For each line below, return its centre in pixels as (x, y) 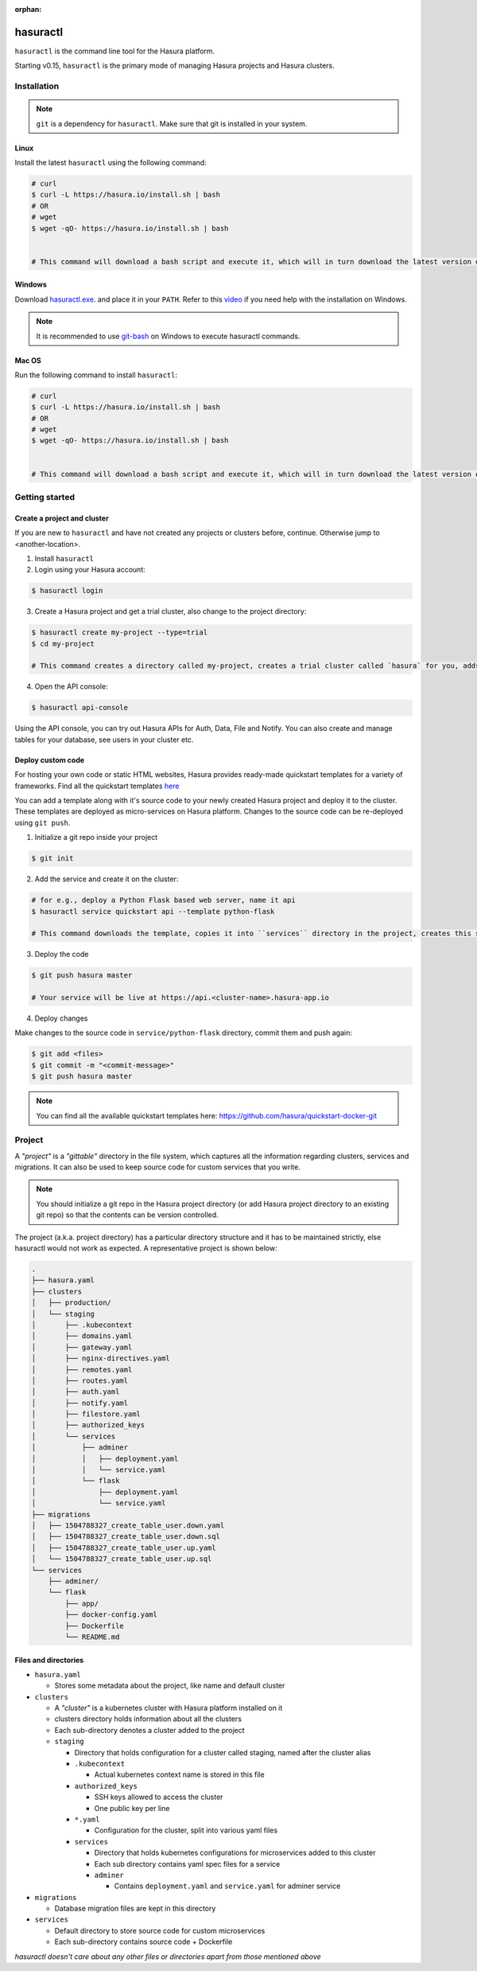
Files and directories (49, 1660)
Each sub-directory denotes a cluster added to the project (150, 1730)
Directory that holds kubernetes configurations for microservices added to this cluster (235, 1853)
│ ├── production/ (71, 1303)
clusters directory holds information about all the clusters (148, 1719)
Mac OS (28, 360)
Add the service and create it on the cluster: (107, 879)
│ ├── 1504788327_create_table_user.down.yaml (128, 1526)
